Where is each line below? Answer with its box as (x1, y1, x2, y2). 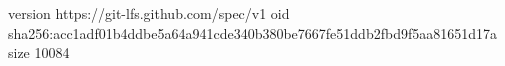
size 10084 (8, 42, 70, 63)
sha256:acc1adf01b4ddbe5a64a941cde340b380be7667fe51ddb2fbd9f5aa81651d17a (8, 22, 497, 43)
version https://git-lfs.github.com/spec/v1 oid (8, 3, 290, 23)
